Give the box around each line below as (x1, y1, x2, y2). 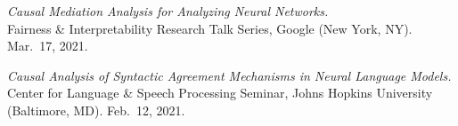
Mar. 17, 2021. (7, 36, 88, 55)
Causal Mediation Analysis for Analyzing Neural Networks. (7, 2, 329, 20)
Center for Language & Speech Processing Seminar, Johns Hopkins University (7, 83, 433, 102)
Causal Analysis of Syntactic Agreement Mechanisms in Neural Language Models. (7, 66, 452, 84)
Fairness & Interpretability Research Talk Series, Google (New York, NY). (7, 19, 413, 37)
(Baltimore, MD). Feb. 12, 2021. (7, 100, 185, 119)
